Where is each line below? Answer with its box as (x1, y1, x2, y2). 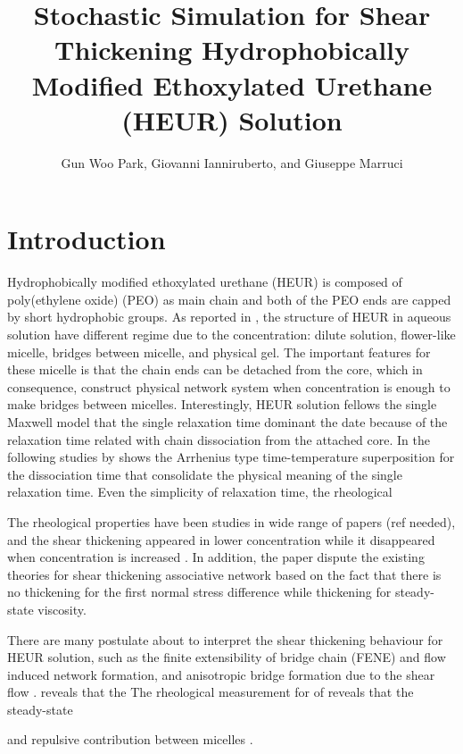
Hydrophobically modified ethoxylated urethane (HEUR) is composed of (7, 272, 402, 291)
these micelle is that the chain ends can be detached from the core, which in (7, 360, 423, 379)
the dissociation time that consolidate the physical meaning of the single (7, 465, 402, 483)
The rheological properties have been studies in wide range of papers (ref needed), (7, 512, 456, 531)
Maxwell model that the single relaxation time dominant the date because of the (7, 412, 448, 431)
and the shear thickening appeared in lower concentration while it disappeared (7, 530, 435, 549)
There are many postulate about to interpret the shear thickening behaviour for (7, 630, 443, 649)
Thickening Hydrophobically (54, 31, 410, 68)
